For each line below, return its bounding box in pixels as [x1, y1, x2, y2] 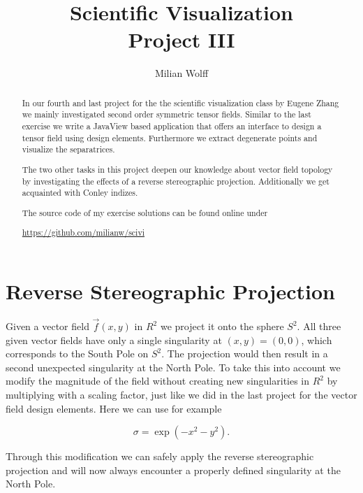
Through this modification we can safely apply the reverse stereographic [6, 449, 314, 464]
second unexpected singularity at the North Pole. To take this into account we [6, 359, 341, 374]
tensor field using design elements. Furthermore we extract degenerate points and [22, 131, 318, 143]
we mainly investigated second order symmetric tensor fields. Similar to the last [22, 108, 311, 120]
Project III [128, 25, 235, 54]
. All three [297, 319, 341, 334]
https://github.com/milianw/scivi [22, 227, 145, 238]
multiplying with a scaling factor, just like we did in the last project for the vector [6, 387, 357, 402]
